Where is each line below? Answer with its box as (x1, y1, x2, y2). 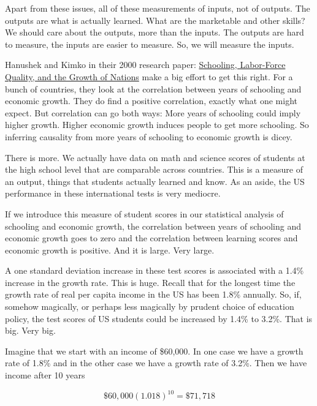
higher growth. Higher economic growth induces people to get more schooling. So (5, 118, 309, 131)
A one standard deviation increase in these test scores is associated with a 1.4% (5, 264, 304, 277)
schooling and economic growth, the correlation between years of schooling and (5, 219, 301, 232)
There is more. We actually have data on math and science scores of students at (5, 151, 305, 164)
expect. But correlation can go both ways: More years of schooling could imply (5, 106, 301, 119)
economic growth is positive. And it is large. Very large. (5, 243, 215, 256)
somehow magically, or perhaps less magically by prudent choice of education (5, 300, 294, 313)
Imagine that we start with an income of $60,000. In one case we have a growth (5, 344, 304, 357)
